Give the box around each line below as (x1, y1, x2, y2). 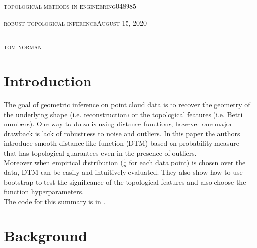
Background (4, 225, 87, 245)
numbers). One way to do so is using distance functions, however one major (4, 119, 233, 129)
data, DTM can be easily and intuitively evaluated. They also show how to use (4, 167, 243, 177)
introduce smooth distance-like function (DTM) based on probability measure (4, 138, 239, 148)
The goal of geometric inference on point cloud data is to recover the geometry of (4, 99, 250, 109)
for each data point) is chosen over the (129, 157, 246, 167)
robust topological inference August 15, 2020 (4, 17, 147, 28)
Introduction (4, 70, 92, 90)
